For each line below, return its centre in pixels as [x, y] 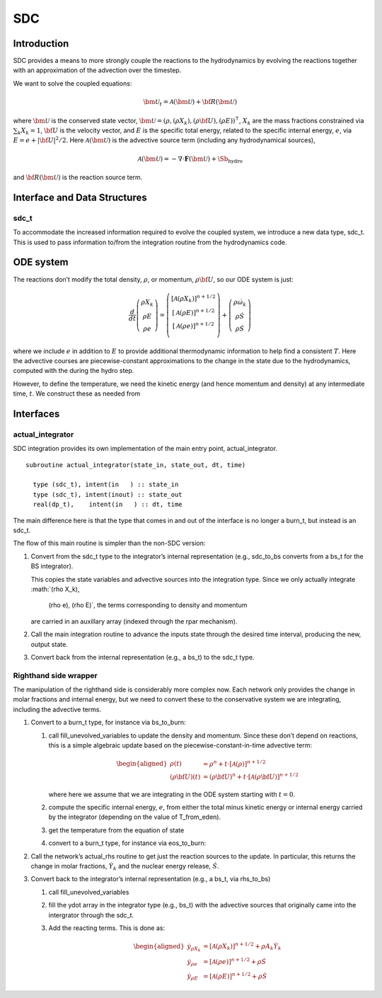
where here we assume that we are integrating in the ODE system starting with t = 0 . [172, 794]
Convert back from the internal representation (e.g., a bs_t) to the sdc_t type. [143, 657]
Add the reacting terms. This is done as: [107, 928]
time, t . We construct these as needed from [77, 394]
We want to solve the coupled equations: [73, 83]
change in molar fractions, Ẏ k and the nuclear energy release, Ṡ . [125, 867]
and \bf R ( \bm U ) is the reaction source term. [78, 178]
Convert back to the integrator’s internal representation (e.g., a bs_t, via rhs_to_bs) [151, 879]
